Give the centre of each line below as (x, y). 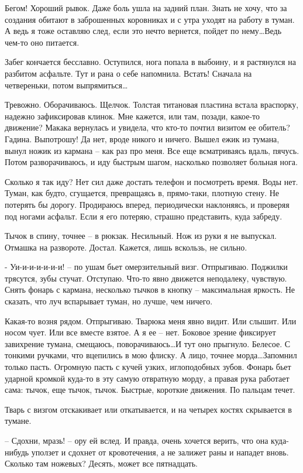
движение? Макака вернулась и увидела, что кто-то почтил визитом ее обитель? (147, 127)
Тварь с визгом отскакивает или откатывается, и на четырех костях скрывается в (148, 409)
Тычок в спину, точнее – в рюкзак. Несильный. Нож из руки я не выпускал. (141, 236)
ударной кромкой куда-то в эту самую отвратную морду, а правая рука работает (147, 378)
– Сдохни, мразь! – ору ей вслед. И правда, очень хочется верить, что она (137, 440)
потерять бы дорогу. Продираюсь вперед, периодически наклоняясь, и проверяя (147, 204)
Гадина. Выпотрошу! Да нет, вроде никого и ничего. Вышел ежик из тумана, (142, 138)
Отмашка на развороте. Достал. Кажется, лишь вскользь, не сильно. (126, 247)
